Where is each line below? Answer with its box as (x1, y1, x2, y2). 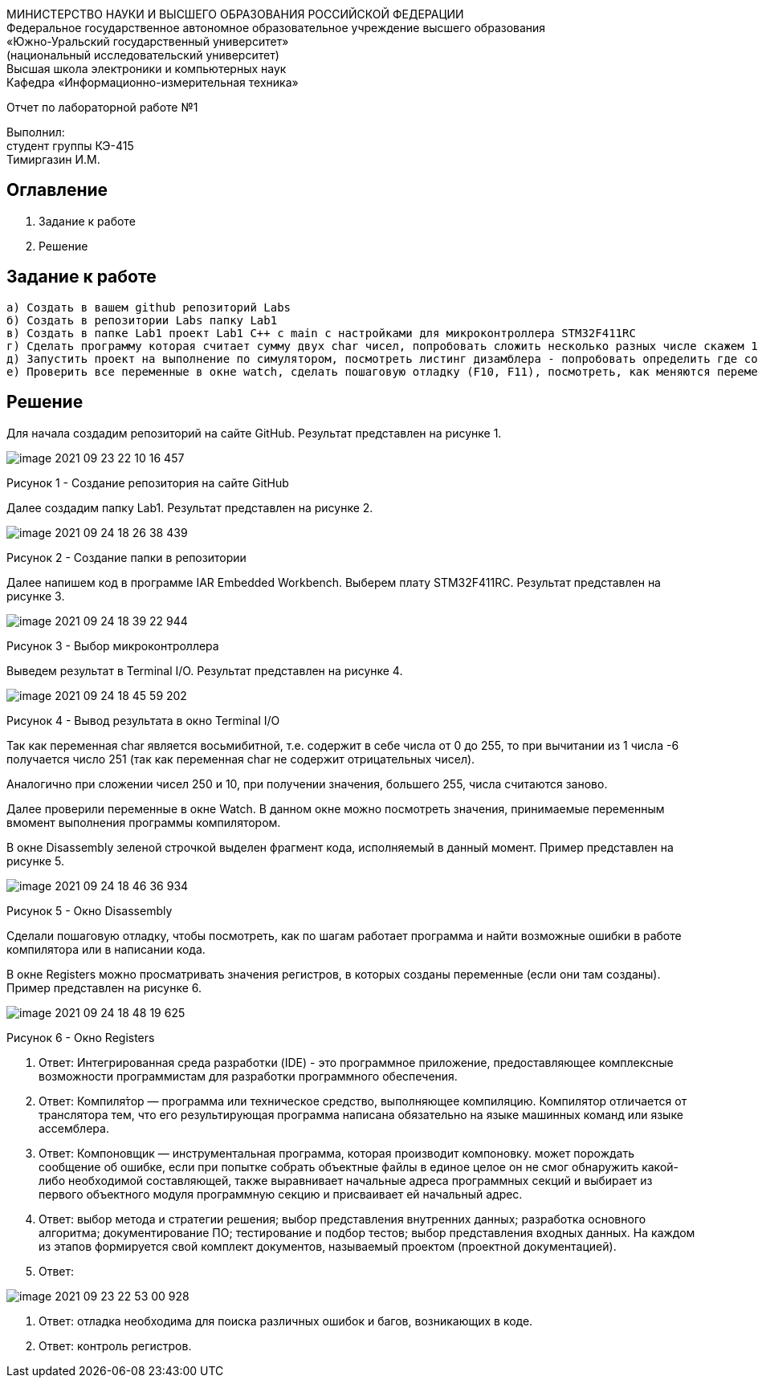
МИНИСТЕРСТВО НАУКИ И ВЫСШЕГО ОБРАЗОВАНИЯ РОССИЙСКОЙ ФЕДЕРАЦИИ (6, 7, 464, 21)
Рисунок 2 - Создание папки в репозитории (6, 550, 247, 564)
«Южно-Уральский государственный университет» (6, 35, 289, 48)
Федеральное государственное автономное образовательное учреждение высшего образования (6, 21, 546, 35)
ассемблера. (39, 1121, 109, 1135)
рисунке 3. (6, 588, 65, 603)
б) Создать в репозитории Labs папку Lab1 (6, 313, 278, 327)
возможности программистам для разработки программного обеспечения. (39, 1069, 458, 1083)
